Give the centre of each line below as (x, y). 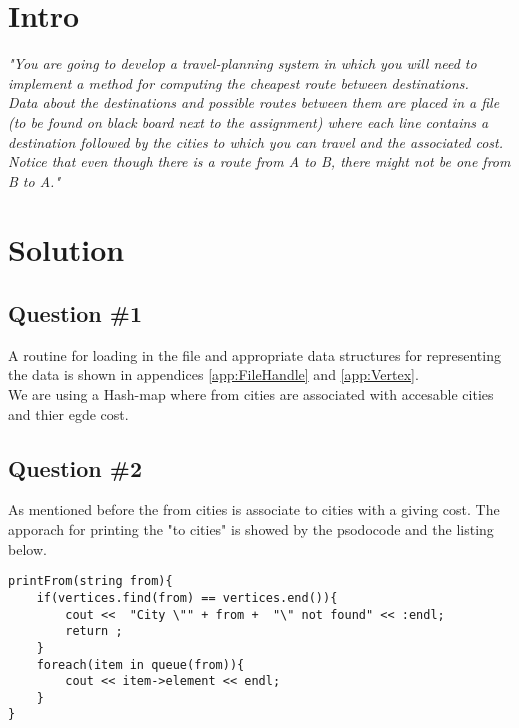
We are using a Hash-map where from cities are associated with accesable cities (251, 394)
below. (27, 548)
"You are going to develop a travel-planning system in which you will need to (242, 63)
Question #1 (75, 313)
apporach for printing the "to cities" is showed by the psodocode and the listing (251, 529)
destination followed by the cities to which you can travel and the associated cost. (256, 141)
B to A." (34, 180)
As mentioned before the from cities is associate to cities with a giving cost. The (254, 509)
